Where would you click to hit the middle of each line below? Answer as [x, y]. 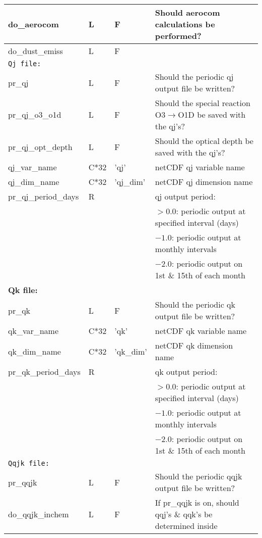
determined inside [186, 526]
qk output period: [186, 372]
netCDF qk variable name [201, 331]
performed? [178, 36]
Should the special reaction [203, 103]
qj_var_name [32, 167]
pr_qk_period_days [44, 372]
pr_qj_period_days [44, 196]
